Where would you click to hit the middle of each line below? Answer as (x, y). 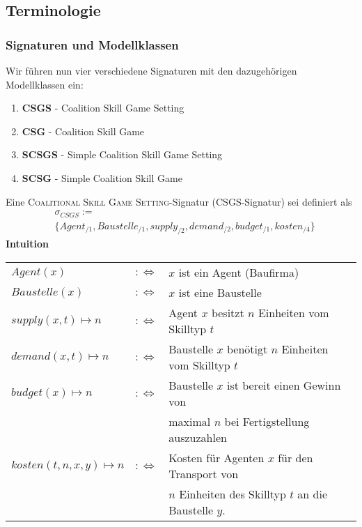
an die (313, 494)
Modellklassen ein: (45, 84)
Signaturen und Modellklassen (92, 44)
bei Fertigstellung (267, 422)
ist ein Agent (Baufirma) (239, 273)
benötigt (247, 349)
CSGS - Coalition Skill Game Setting (103, 108)
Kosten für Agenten (217, 458)
